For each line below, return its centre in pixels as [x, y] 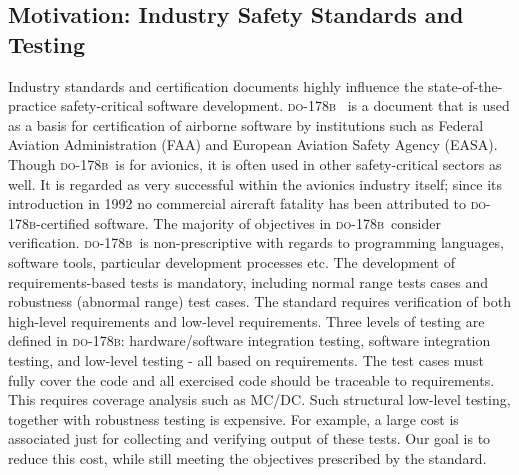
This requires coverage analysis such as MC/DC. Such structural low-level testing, [259, 399]
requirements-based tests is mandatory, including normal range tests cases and [248, 281]
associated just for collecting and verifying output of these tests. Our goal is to [249, 438]
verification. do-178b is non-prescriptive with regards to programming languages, [256, 242]
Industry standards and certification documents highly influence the [216, 85]
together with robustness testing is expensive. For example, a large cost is [233, 418]
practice [32, 105]
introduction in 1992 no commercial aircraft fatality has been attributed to [237, 203]
